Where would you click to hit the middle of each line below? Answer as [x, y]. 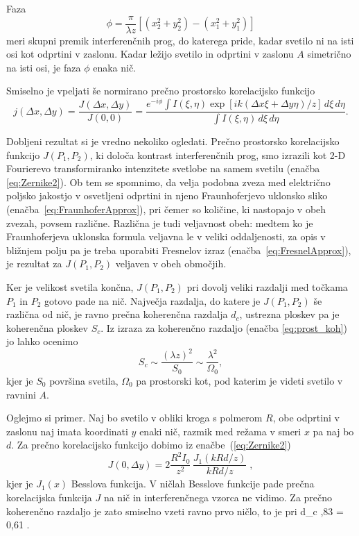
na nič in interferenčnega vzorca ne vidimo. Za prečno [218, 497]
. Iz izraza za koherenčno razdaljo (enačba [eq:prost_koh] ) [224, 327]
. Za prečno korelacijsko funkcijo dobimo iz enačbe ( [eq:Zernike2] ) [151, 445]
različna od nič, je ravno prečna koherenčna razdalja [117, 314]
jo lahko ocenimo [42, 341]
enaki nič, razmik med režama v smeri [220, 431]
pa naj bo [333, 431]
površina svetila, [84, 380]
